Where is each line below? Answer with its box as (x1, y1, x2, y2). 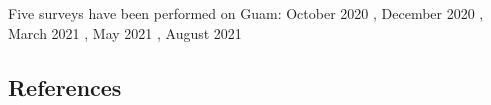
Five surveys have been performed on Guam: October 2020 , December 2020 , (8, 3, 484, 23)
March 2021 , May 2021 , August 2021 (8, 22, 242, 43)
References (8, 71, 122, 102)
